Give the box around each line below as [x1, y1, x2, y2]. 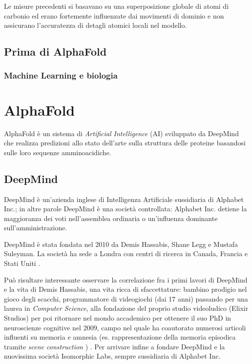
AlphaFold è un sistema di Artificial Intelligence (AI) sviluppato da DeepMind [4, 128, 239, 138]
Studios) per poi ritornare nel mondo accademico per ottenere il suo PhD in [4, 313, 231, 323]
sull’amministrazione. [4, 222, 67, 233]
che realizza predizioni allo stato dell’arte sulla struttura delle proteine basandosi [4, 138, 246, 148]
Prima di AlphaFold [4, 44, 107, 59]
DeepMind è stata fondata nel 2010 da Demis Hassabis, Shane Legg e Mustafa [4, 239, 238, 249]
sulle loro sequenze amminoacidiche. [4, 147, 111, 157]
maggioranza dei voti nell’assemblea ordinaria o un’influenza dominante [4, 213, 218, 223]
